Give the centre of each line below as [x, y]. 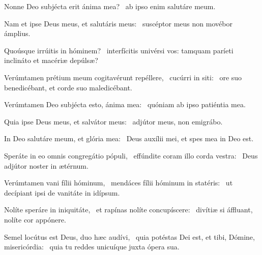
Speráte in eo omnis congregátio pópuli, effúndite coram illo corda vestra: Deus [131, 155]
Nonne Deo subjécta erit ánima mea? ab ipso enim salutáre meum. [110, 6]
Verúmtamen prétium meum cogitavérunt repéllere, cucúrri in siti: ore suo [123, 77]
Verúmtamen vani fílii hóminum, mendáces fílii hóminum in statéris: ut [119, 183]
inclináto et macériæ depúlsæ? [51, 60]
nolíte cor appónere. [35, 219]
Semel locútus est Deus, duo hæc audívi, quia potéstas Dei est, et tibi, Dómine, [129, 236]
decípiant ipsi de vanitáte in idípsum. [62, 192]
